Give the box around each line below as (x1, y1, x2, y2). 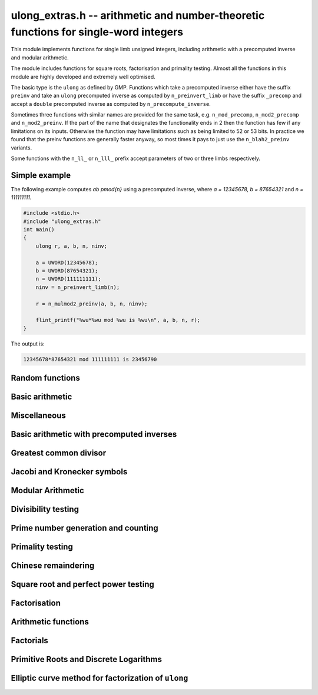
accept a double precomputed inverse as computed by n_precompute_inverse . (11, 100, 211, 107)
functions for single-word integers (11, 25, 184, 38)
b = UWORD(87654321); (35, 268, 98, 274)
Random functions (11, 373, 81, 383)
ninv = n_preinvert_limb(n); (35, 284, 120, 291)
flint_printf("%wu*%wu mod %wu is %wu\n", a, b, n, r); (35, 317, 201, 324)
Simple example (11, 170, 71, 180)
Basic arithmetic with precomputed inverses (11, 430, 177, 440)
